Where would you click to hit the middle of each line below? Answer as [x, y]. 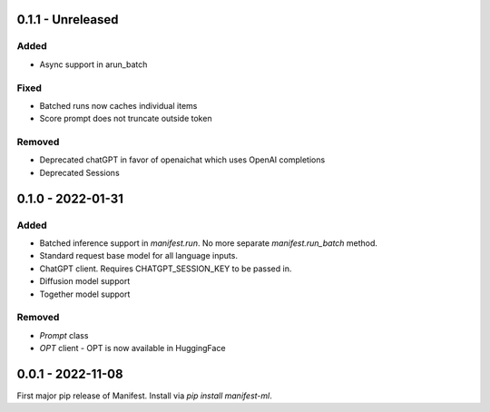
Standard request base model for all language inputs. [138, 256]
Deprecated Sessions [79, 172]
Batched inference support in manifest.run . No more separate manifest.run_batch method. [209, 243]
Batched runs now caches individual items [118, 105]
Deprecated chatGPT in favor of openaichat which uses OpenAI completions [182, 160]
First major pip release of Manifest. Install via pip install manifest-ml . [144, 396]
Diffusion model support [85, 281]
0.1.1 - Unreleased [68, 20]
